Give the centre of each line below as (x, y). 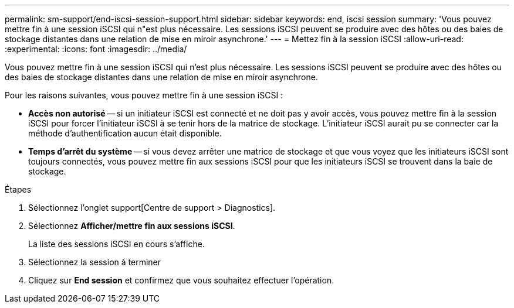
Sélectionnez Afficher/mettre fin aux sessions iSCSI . (132, 226)
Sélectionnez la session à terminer (94, 262)
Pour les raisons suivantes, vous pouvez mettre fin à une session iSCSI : (144, 95)
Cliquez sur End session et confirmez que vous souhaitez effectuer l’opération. (181, 280)
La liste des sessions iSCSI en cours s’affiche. (116, 244)
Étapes (18, 189)
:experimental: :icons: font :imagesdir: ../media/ (96, 49)
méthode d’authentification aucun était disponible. (125, 133)
